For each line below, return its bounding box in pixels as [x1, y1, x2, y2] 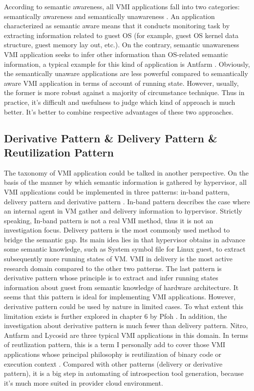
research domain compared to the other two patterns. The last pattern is [4, 263, 222, 273]
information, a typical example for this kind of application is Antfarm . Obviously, [4, 59, 250, 69]
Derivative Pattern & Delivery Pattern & [4, 130, 217, 145]
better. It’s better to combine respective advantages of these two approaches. [4, 106, 233, 117]
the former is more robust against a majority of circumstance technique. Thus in [4, 87, 245, 98]
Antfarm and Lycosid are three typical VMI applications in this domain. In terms [4, 330, 249, 340]
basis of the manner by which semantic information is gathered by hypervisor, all [4, 177, 247, 187]
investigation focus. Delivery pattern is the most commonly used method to [4, 225, 230, 235]
